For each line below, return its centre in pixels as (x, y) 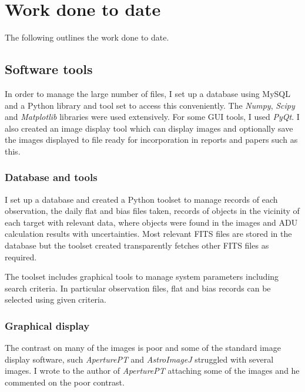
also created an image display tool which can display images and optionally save (149, 128)
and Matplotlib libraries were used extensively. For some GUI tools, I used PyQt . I (152, 117)
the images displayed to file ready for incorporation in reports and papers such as (151, 140)
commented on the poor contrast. (65, 382)
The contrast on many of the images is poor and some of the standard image (143, 348)
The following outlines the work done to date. (87, 37)
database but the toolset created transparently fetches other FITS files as (137, 245)
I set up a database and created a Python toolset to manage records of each (141, 199)
